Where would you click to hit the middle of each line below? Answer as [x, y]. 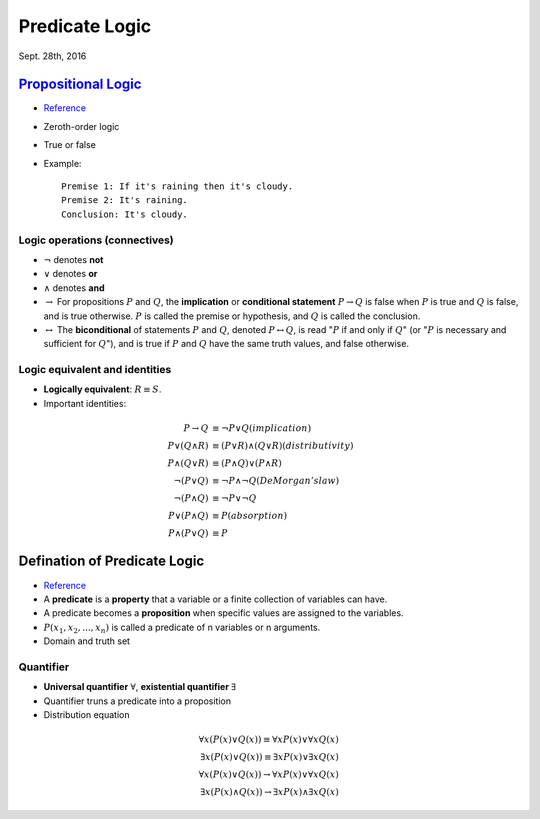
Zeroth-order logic [81, 126]
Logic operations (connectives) [96, 240]
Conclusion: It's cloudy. [125, 214]
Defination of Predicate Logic [111, 561]
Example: [62, 163]
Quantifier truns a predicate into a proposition [137, 701]
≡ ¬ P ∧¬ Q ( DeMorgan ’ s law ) [275, 480]
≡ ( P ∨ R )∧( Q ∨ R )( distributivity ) [282, 445]
